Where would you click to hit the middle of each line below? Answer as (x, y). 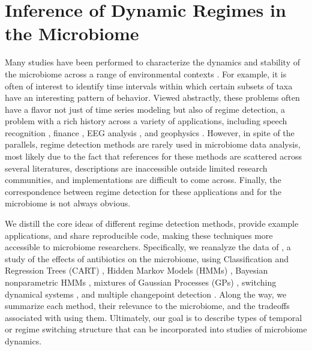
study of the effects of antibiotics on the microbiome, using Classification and (147, 258)
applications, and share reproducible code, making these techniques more (139, 235)
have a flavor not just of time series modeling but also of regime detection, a (145, 109)
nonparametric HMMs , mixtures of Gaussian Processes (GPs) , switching (141, 282)
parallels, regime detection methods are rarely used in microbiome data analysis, (153, 144)
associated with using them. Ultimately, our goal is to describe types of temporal (154, 317)
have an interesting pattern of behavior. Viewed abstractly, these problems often (152, 97)
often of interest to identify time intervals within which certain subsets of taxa (149, 85)
